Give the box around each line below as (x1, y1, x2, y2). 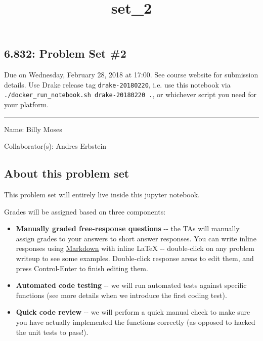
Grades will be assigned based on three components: (4, 206, 166, 217)
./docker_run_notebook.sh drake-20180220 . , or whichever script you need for (4, 89, 257, 100)
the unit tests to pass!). (16, 326, 89, 337)
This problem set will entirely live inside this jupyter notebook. (4, 189, 200, 200)
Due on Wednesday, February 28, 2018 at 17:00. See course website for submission (4, 69, 258, 80)
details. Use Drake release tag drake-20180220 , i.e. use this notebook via (4, 79, 231, 90)
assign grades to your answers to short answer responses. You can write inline (16, 233, 256, 243)
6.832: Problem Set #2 (4, 46, 126, 61)
